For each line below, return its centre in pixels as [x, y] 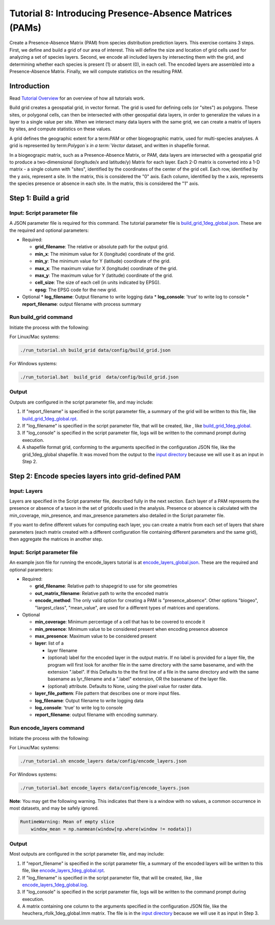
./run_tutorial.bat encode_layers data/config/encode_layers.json [105, 788]
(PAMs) [25, 28]
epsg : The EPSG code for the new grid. [76, 290]
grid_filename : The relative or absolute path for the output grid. [102, 247]
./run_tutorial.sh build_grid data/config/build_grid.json [95, 350]
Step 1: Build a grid [39, 198]
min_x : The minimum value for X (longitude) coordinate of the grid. [105, 254]
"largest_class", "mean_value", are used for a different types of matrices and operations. [127, 607]
